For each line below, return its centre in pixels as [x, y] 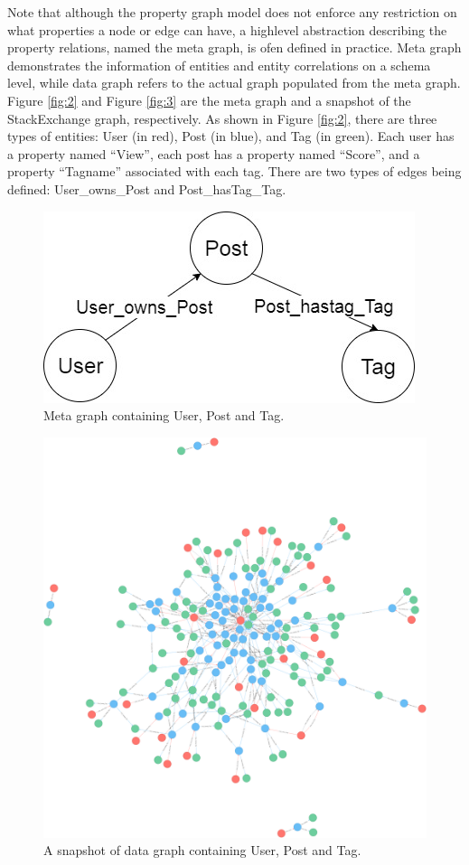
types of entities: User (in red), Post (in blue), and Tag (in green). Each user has [231, 136]
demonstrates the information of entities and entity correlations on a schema [219, 65]
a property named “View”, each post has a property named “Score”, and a [214, 153]
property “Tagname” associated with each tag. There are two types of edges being [234, 171]
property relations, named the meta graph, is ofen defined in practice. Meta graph [234, 47]
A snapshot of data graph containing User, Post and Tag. [202, 850]
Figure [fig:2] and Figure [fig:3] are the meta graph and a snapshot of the [209, 100]
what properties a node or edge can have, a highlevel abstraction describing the [227, 29]
